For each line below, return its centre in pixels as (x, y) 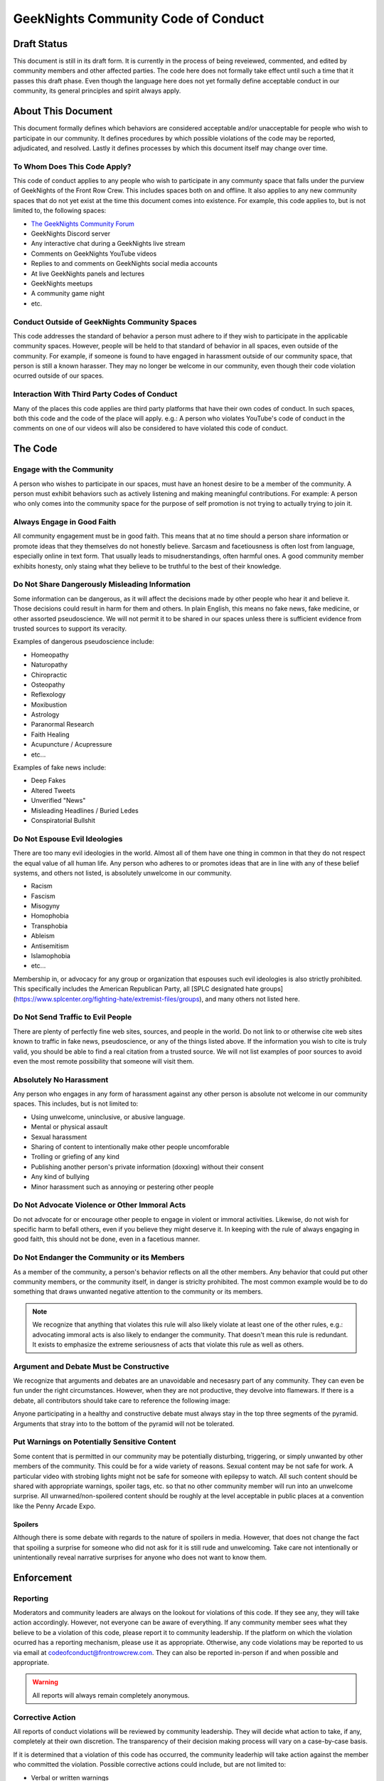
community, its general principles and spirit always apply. (97, 91)
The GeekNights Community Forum (83, 224)
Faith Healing (50, 734)
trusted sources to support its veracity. (70, 628)
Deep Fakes (48, 781)
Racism (42, 886)
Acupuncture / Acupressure (71, 744)
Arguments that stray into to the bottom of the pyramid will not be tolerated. (124, 1423)
